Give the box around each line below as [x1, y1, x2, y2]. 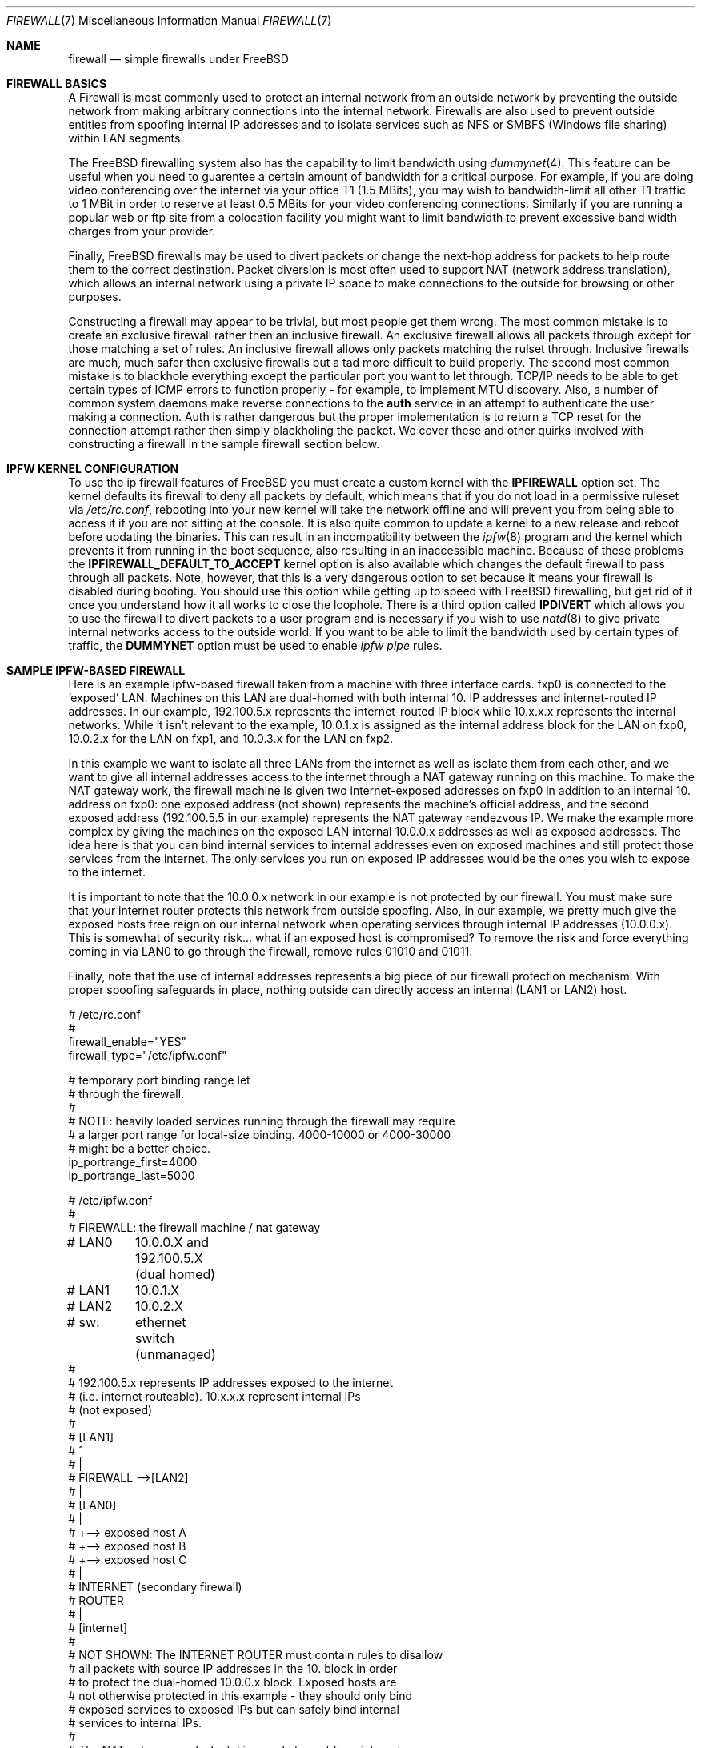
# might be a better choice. [68, 1141, 211, 1155]
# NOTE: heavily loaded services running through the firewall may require [68, 1114, 455, 1128]
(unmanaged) [134, 1346, 216, 1362]
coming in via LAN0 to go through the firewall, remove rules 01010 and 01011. [68, 944, 473, 958]
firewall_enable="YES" [68, 1035, 187, 1048]
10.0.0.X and [134, 1234, 210, 1250]
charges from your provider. [68, 224, 216, 238]
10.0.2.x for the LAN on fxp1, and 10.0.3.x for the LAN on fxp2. [68, 732, 394, 745]
